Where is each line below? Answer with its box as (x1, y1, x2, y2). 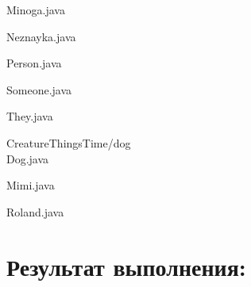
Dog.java (6, 150, 49, 166)
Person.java (6, 55, 62, 71)
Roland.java (6, 203, 64, 220)
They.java (6, 108, 53, 124)
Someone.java (6, 81, 72, 98)
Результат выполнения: (6, 250, 246, 282)
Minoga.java (6, 2, 65, 17)
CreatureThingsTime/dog (6, 134, 131, 151)
